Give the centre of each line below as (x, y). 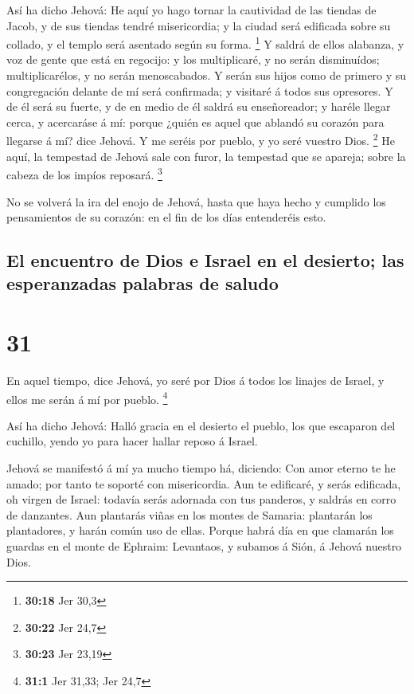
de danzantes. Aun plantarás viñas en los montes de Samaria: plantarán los (189, 514)
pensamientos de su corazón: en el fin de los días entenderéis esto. (166, 217)
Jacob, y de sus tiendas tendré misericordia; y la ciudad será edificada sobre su (199, 25)
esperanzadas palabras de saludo (143, 283)
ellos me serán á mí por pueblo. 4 (87, 398)
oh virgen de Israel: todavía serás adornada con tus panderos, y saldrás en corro (201, 499)
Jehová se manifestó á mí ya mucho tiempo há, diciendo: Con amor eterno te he (201, 468)
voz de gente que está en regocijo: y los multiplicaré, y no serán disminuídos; (193, 59)
